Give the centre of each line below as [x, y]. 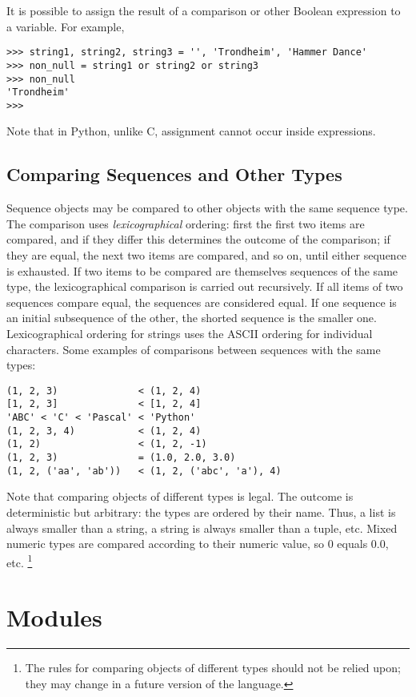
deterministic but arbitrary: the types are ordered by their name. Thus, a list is [201, 512]
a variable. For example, [66, 26]
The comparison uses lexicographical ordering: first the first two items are [186, 223]
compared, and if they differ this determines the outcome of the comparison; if [198, 239]
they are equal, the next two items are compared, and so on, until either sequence [207, 255]
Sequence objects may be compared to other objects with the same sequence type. [207, 208]
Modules [54, 617]
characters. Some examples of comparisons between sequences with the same [194, 349]
